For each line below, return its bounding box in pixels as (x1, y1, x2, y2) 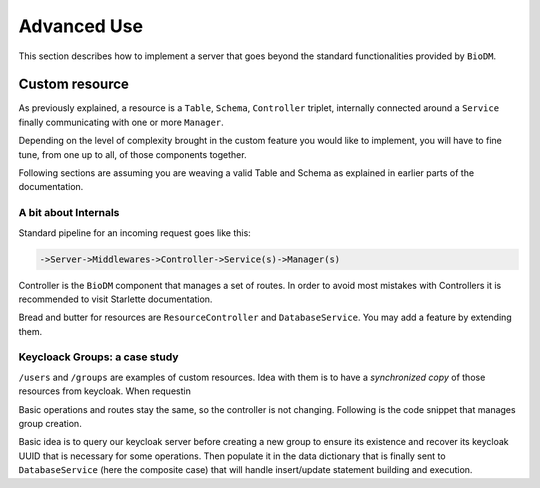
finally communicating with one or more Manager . (18, 116, 224, 128)
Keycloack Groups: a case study (18, 350, 179, 364)
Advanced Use (18, 15, 144, 37)
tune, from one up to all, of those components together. (18, 148, 247, 160)
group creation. (18, 418, 82, 429)
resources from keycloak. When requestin (18, 385, 192, 397)
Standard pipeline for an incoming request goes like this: (18, 226, 252, 239)
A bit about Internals (18, 206, 120, 220)
